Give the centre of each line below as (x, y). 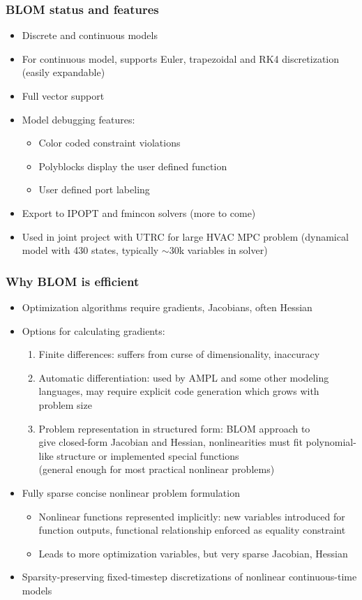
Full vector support (63, 96)
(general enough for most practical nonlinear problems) (157, 469)
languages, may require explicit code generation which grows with (179, 391)
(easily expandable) (63, 72)
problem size (65, 404)
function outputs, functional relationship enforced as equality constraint (192, 530)
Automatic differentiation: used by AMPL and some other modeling (184, 377)
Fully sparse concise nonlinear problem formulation (131, 492)
